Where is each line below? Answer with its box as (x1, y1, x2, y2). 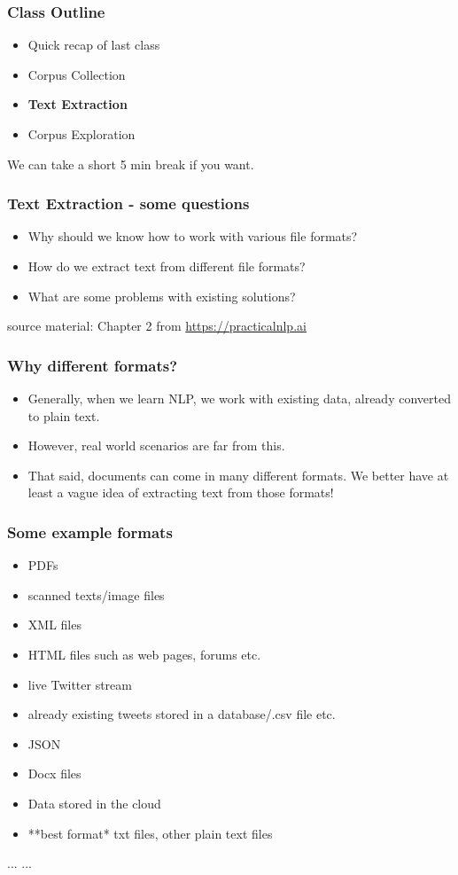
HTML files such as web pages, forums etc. (27, 645, 261, 663)
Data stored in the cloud (27, 793, 161, 812)
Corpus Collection (27, 65, 126, 83)
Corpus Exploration (27, 125, 136, 143)
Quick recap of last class (27, 35, 160, 54)
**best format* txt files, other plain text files (27, 824, 273, 842)
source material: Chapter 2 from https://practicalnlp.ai (7, 316, 307, 335)
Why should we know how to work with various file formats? (27, 227, 358, 246)
